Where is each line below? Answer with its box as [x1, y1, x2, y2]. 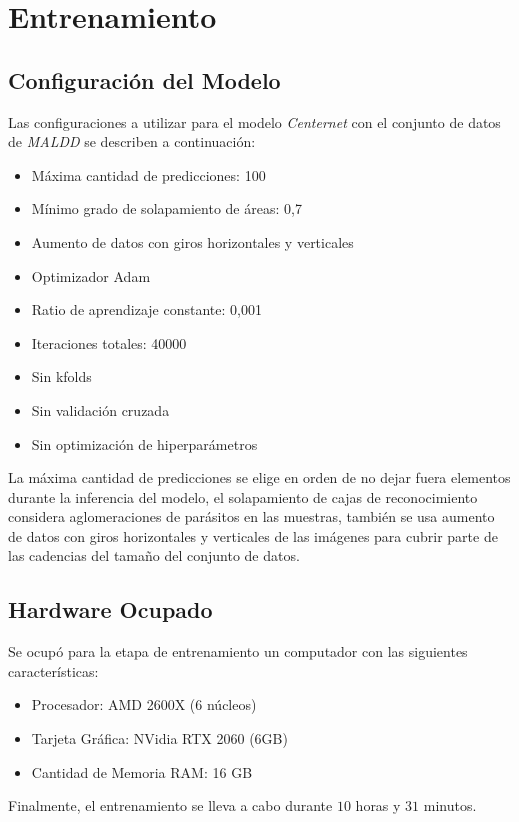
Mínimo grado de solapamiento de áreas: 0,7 [31, 198, 302, 219]
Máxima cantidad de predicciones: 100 [31, 164, 266, 185]
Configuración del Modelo [8, 64, 281, 95]
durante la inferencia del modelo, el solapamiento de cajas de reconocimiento [8, 486, 478, 507]
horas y [355, 795, 401, 816]
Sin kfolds [31, 366, 92, 387]
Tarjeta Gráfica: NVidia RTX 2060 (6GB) [31, 728, 288, 749]
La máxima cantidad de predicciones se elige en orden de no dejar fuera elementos [8, 467, 511, 488]
